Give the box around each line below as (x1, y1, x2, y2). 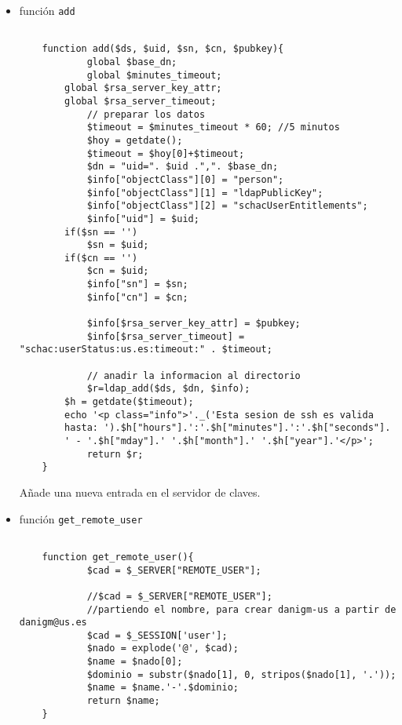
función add (19, 2, 75, 18)
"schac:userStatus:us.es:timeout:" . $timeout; (19, 344, 272, 355)
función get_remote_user (19, 510, 143, 526)
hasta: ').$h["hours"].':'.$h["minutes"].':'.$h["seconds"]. (64, 422, 391, 434)
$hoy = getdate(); (86, 134, 183, 146)
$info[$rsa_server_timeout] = (86, 330, 245, 342)
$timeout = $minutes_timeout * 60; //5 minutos (86, 122, 340, 133)
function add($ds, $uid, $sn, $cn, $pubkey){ (42, 43, 284, 55)
